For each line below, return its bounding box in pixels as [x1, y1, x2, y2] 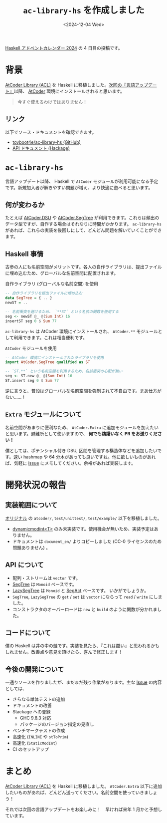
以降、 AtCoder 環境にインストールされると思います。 [14, 88, 125, 94]
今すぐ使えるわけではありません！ [17, 99, 87, 105]
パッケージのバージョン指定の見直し [19, 721, 95, 727]
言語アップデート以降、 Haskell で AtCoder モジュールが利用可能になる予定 [5, 178, 159, 184]
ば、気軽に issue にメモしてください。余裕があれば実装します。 [5, 460, 136, 466]
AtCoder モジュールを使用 [5, 345, 57, 351]
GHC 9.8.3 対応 [19, 715, 51, 721]
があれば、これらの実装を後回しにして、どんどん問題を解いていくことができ [5, 227, 162, 233]
